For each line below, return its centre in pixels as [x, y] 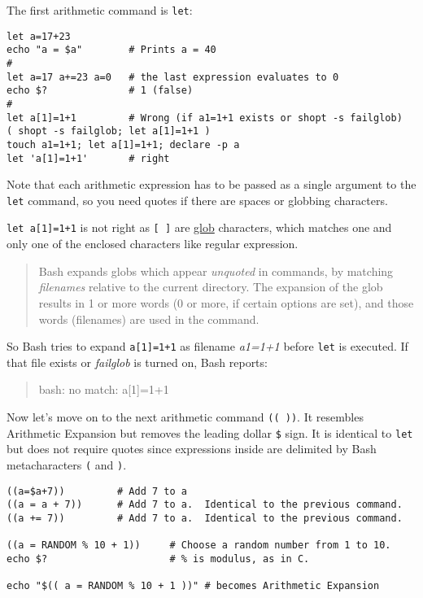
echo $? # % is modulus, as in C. [158, 559]
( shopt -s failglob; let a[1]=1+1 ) [109, 131]
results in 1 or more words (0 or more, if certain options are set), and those [226, 302]
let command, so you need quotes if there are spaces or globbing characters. [197, 200]
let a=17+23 [39, 36]
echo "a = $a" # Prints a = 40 [111, 50]
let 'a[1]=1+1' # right [88, 158]
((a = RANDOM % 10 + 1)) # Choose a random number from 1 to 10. [199, 546]
